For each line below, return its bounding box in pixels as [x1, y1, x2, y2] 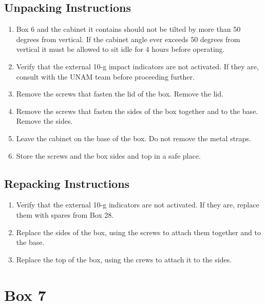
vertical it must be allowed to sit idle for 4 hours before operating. [16, 44, 225, 54]
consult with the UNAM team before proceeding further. [16, 71, 195, 82]
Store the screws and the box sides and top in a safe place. [16, 150, 201, 161]
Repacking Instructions [4, 175, 130, 191]
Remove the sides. [16, 116, 73, 126]
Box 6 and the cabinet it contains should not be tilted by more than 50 [16, 24, 241, 34]
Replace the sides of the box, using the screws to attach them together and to [16, 226, 261, 237]
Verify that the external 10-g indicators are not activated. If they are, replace [16, 199, 259, 210]
